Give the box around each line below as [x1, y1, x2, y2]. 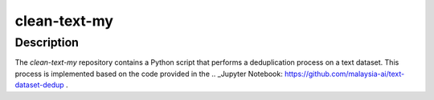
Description [14, 35, 80, 50]
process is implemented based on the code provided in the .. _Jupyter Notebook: [14, 69, 283, 78]
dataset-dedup [14, 80, 64, 90]
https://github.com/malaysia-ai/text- [284, 69, 405, 78]
